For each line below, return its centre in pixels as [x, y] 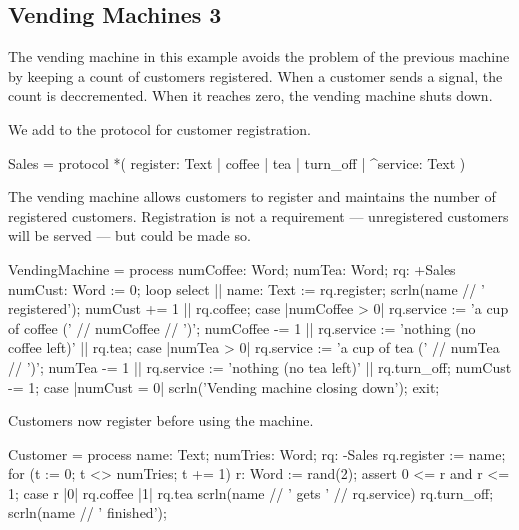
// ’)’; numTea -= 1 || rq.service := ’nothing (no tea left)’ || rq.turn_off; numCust [260, 366]
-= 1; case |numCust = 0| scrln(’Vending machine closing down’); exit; [224, 386]
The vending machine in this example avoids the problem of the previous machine [259, 56]
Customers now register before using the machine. [161, 420]
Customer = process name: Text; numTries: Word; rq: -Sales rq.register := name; [257, 453]
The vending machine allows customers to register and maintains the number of [252, 196]
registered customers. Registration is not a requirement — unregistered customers [258, 215]
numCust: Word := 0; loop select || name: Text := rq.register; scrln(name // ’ [246, 288]
